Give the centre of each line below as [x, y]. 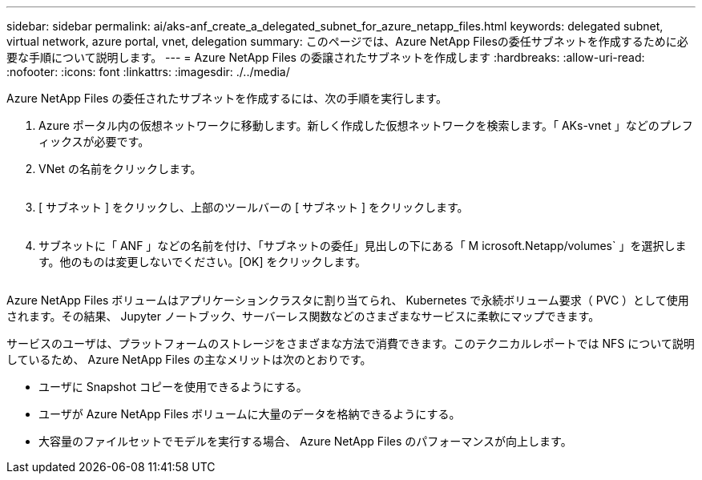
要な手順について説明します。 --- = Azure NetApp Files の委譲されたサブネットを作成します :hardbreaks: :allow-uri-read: [326, 57]
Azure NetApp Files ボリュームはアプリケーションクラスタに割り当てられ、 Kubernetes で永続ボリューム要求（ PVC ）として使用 [348, 300]
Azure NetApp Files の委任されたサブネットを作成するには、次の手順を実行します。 [227, 98]
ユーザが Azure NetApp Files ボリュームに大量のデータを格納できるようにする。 [250, 414]
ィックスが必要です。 [94, 141]
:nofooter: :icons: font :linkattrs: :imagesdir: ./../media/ [148, 72]
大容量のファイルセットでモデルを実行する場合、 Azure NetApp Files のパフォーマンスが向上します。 [305, 441]
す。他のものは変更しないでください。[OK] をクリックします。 [203, 262]
